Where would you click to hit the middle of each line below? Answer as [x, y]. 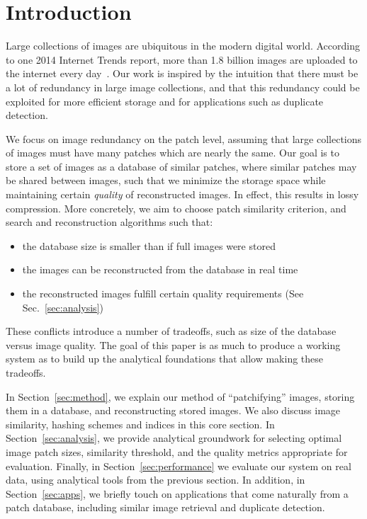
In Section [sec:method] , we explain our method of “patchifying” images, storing [180, 396]
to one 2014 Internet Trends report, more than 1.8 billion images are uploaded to [182, 59]
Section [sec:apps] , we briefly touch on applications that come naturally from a [177, 493]
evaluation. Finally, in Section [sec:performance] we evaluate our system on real [179, 466]
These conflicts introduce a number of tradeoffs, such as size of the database [171, 331]
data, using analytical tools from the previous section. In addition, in [156, 480]
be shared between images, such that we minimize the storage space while [166, 180]
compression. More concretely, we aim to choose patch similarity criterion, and [176, 208]
